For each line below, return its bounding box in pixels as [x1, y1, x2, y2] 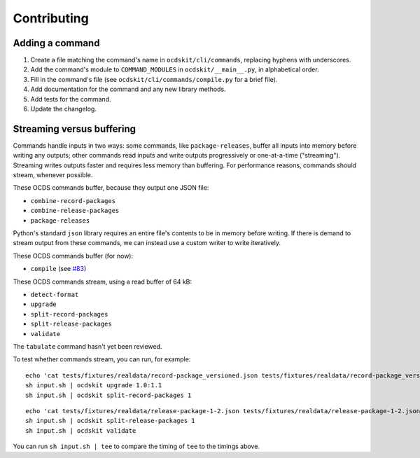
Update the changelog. [30, 105, 97, 113]
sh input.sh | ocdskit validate [25, 426, 136, 434]
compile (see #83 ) [30, 265, 87, 273]
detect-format [30, 291, 79, 298]
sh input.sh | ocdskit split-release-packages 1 [25, 417, 195, 425]
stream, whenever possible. [13, 171, 93, 179]
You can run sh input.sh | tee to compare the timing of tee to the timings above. [13, 442, 260, 451]
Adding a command [13, 37, 100, 49]
